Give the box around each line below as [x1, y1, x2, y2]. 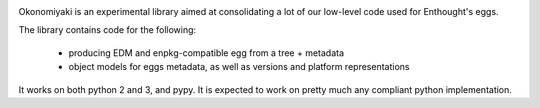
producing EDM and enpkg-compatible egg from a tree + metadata [68, 46, 345, 59]
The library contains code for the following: [18, 24, 197, 36]
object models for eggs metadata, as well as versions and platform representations [68, 61, 410, 73]
